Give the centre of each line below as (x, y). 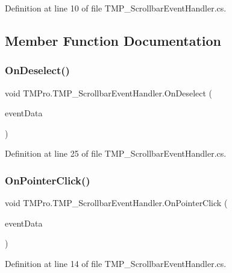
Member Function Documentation (113, 40)
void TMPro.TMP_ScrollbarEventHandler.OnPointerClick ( (116, 203)
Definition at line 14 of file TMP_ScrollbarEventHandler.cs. (116, 263)
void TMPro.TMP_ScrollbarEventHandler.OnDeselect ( (109, 93)
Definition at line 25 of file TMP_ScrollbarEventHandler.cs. (116, 153)
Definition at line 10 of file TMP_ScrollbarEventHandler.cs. (116, 8)
